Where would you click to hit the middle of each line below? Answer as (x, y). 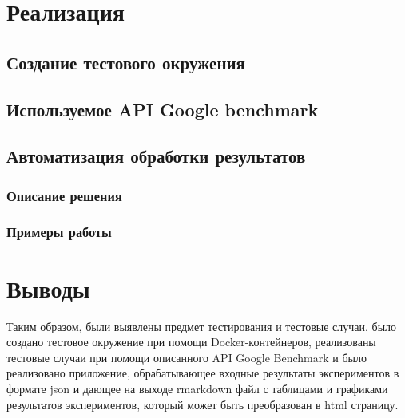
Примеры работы (59, 232)
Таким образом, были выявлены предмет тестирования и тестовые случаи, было (202, 326)
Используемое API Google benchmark (163, 109)
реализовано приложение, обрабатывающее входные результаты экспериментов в (203, 373)
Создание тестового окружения (126, 62)
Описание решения (64, 195)
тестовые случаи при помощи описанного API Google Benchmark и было (187, 357)
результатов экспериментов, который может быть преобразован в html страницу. (202, 404)
